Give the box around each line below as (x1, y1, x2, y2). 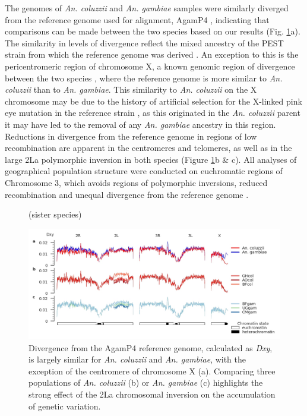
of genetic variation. (29, 399, 101, 412)
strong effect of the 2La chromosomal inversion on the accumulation (29, 387, 276, 400)
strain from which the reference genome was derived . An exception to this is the (5, 48, 299, 61)
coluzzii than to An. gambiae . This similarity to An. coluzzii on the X (5, 83, 257, 96)
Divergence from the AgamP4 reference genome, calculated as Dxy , (29, 341, 273, 354)
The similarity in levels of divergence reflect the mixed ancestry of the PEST (5, 36, 284, 49)
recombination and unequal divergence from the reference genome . (5, 188, 249, 200)
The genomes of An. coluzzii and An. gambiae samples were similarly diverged (5, 2, 289, 14)
